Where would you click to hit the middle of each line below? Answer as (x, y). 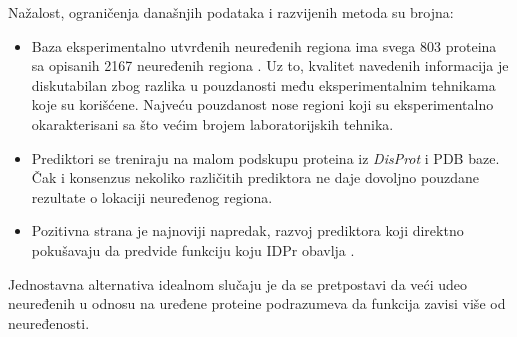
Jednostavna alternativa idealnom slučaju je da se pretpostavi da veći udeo (238, 283)
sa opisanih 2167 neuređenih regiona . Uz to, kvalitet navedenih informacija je (270, 65)
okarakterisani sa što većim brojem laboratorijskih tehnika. (212, 123)
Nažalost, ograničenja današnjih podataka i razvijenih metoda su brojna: (231, 12)
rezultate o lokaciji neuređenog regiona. (152, 196)
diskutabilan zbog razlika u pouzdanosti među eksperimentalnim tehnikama (263, 84)
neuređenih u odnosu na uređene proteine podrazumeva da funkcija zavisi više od (257, 303)
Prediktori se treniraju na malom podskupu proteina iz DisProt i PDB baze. (265, 157)
